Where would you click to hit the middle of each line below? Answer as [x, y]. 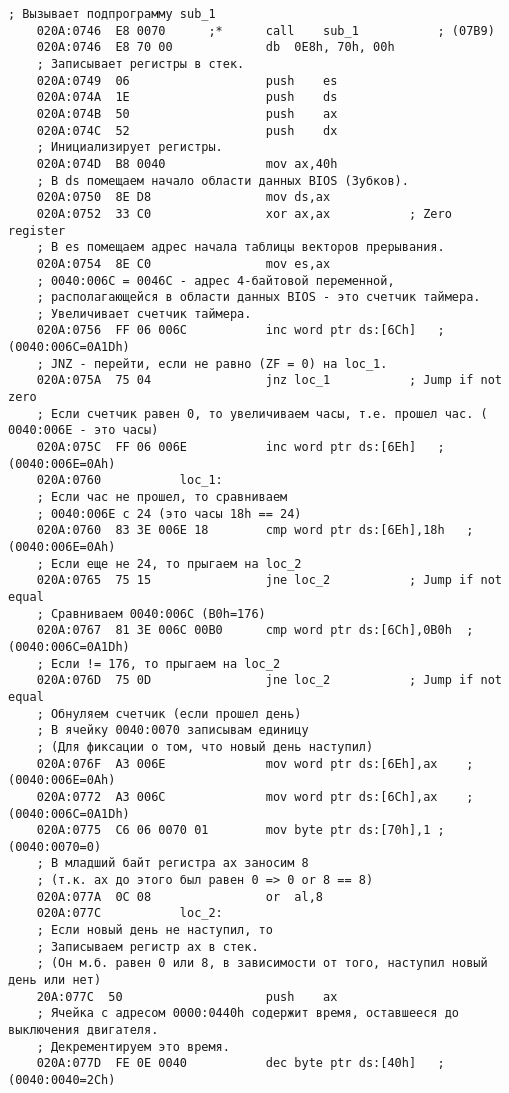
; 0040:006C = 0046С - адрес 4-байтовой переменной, [215, 280]
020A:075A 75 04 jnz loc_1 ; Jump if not [269, 380]
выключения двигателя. [83, 1030]
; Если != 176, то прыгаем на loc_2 [158, 663]
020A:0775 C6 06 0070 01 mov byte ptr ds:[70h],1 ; [240, 830]
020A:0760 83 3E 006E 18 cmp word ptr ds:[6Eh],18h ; [255, 530]
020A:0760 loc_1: [129, 480]
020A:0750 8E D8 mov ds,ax [183, 197]
